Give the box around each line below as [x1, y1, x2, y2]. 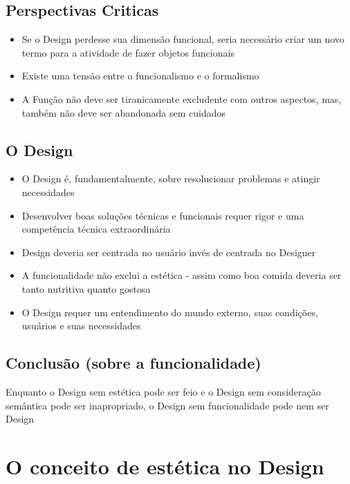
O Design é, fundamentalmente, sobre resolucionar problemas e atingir [21, 171, 320, 186]
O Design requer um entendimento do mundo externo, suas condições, [21, 304, 318, 319]
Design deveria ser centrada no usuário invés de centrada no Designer [21, 244, 316, 259]
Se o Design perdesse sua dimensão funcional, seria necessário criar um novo [21, 32, 344, 46]
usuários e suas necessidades [21, 318, 141, 333]
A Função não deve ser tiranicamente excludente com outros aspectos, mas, [21, 91, 342, 106]
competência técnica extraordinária [21, 222, 171, 236]
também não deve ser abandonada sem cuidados [21, 105, 226, 119]
